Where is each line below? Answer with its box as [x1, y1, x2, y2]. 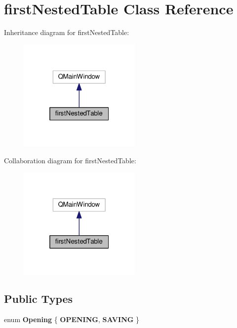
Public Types [4, 291, 73, 306]
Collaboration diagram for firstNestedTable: [4, 155, 136, 165]
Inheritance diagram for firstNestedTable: [4, 27, 129, 37]
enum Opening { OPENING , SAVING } [4, 314, 140, 324]
